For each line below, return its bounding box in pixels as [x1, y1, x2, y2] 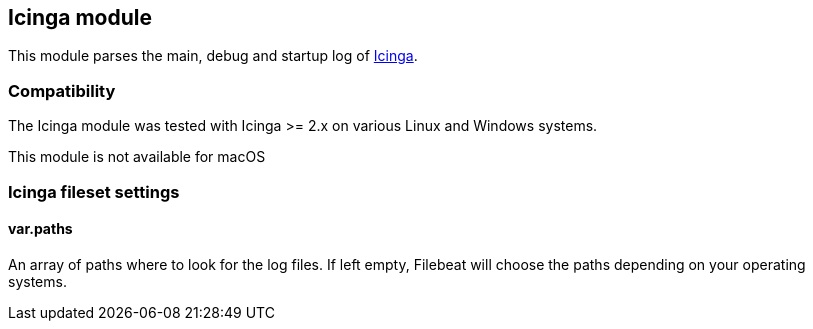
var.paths [8, 220, 73, 238]
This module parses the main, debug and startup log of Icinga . [8, 47, 418, 65]
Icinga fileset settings [8, 181, 180, 202]
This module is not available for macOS [8, 148, 266, 166]
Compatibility [8, 80, 116, 101]
